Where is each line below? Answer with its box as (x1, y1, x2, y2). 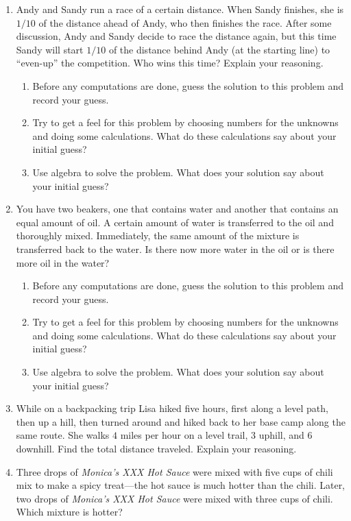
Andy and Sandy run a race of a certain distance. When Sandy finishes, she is (16, 2, 344, 16)
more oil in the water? (16, 255, 110, 269)
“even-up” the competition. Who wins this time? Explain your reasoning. (16, 56, 324, 70)
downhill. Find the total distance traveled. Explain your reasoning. (16, 441, 297, 456)
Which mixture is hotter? (16, 505, 123, 519)
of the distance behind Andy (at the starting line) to (108, 42, 330, 56)
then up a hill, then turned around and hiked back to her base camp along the (16, 414, 346, 428)
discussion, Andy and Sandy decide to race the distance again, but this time (16, 29, 337, 43)
